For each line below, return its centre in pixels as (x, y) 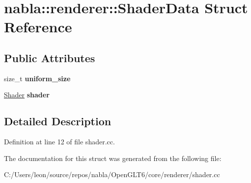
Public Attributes (50, 57)
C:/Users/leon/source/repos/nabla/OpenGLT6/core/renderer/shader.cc (112, 174)
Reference (38, 27)
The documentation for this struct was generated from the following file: (113, 158)
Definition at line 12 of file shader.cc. (59, 142)
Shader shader (27, 95)
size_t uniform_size (37, 78)
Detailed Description (58, 121)
